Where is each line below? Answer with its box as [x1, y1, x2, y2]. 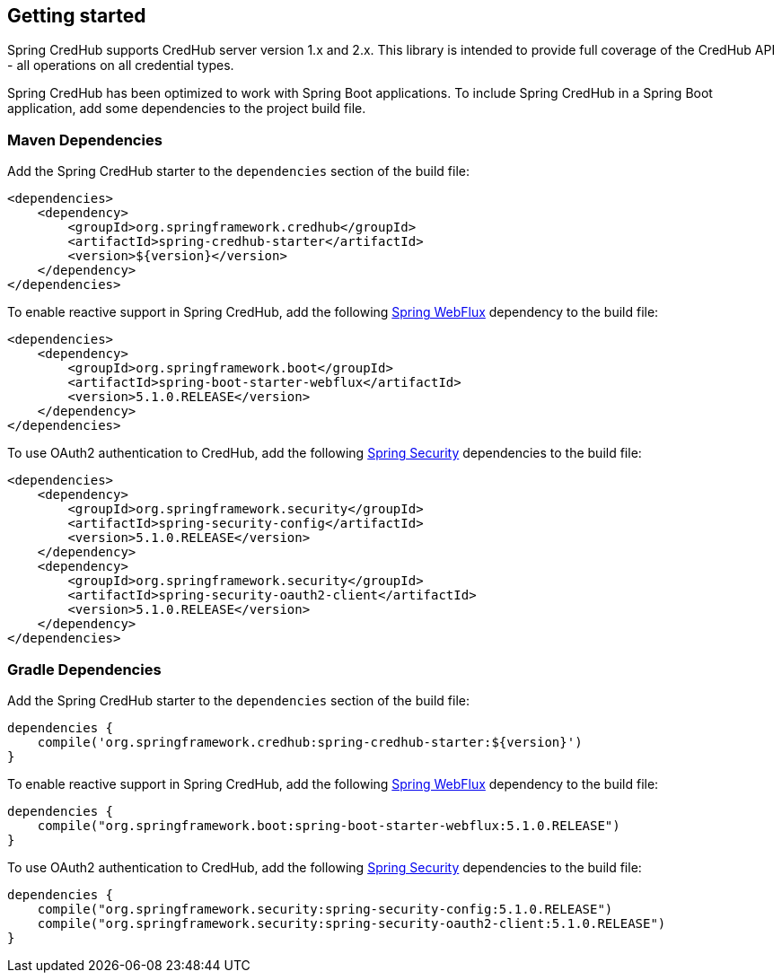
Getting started [7, 4, 146, 27]
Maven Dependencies [7, 130, 163, 149]
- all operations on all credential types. [7, 57, 234, 74]
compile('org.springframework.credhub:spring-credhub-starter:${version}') [37, 734, 583, 749]
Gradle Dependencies [7, 660, 162, 678]
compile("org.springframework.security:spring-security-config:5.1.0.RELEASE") [37, 901, 613, 916]
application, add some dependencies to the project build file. [7, 101, 366, 117]
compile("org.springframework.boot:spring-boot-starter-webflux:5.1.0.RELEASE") [37, 818, 620, 833]
